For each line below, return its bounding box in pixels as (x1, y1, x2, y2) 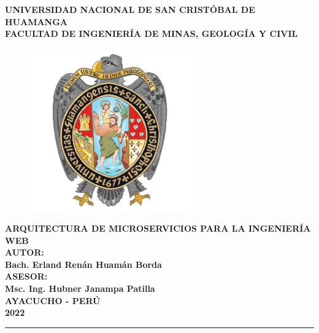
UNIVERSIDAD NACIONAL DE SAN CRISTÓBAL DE (5, 3, 255, 15)
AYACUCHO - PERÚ (5, 294, 101, 307)
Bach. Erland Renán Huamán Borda (5, 257, 162, 270)
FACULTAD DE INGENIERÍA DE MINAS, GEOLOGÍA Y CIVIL (5, 27, 298, 40)
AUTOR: (5, 246, 44, 259)
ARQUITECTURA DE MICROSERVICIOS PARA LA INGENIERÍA (5, 221, 311, 234)
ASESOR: (5, 270, 48, 283)
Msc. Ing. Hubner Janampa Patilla (5, 281, 155, 294)
